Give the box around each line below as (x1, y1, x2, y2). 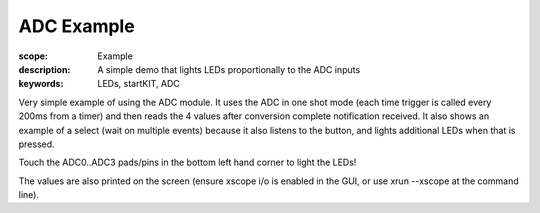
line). (18, 189, 40, 201)
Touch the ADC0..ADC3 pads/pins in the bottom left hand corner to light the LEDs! (18, 156, 357, 169)
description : (18, 63, 71, 75)
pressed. (18, 138, 55, 150)
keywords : (18, 78, 64, 90)
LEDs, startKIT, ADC (97, 78, 180, 90)
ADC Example (18, 15, 135, 37)
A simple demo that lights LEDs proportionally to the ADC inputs (97, 63, 361, 75)
